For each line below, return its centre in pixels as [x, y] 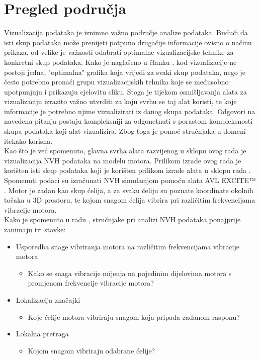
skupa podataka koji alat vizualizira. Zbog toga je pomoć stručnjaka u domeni [125, 131]
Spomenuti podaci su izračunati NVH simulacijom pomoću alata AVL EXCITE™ [130, 180]
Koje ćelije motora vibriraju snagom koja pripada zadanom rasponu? [134, 317]
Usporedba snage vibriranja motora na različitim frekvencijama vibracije [127, 246]
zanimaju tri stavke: [35, 229]
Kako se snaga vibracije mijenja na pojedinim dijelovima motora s [130, 273]
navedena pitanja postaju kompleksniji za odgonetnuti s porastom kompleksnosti [128, 121]
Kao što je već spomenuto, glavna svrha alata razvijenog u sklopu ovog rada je [125, 151]
